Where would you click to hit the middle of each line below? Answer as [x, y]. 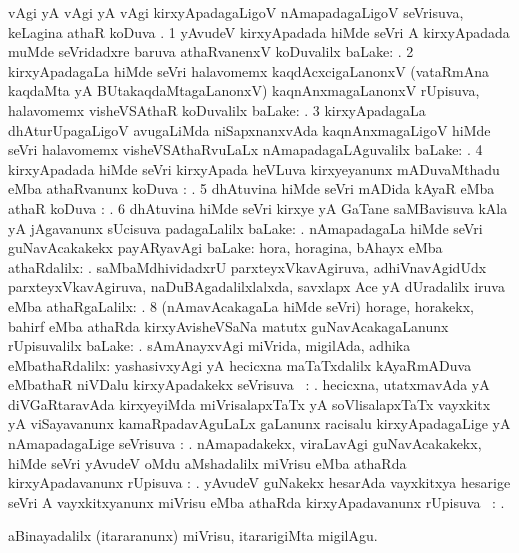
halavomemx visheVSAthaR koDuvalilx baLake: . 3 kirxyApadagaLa [217, 109]
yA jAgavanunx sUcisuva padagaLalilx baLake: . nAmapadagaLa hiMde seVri [245, 227]
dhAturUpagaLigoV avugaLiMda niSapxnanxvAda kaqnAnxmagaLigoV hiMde [249, 129]
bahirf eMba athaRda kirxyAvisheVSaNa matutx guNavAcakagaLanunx [228, 325]
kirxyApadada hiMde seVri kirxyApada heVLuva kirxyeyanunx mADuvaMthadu [254, 168]
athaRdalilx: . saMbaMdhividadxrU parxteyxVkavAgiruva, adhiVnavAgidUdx [247, 266]
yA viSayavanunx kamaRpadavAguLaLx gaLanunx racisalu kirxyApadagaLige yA [259, 423]
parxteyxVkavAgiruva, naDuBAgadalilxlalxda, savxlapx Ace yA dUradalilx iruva [256, 286]
